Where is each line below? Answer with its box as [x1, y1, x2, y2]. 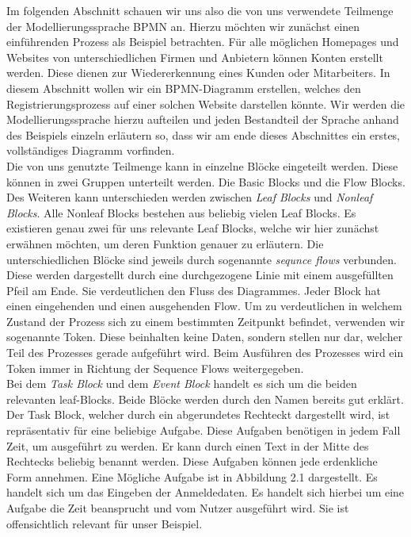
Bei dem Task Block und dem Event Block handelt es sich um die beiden [6, 375, 357, 392]
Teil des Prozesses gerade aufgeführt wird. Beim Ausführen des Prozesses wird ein [6, 344, 404, 361]
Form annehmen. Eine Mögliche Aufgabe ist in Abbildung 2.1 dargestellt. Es [6, 468, 378, 485]
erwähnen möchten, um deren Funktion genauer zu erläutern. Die [6, 235, 324, 251]
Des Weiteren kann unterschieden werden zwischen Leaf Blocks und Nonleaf [6, 189, 373, 205]
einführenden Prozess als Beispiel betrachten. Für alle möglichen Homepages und [6, 33, 399, 50]
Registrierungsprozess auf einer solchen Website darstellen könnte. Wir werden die [6, 95, 405, 112]
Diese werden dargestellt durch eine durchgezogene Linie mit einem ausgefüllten [6, 267, 394, 283]
